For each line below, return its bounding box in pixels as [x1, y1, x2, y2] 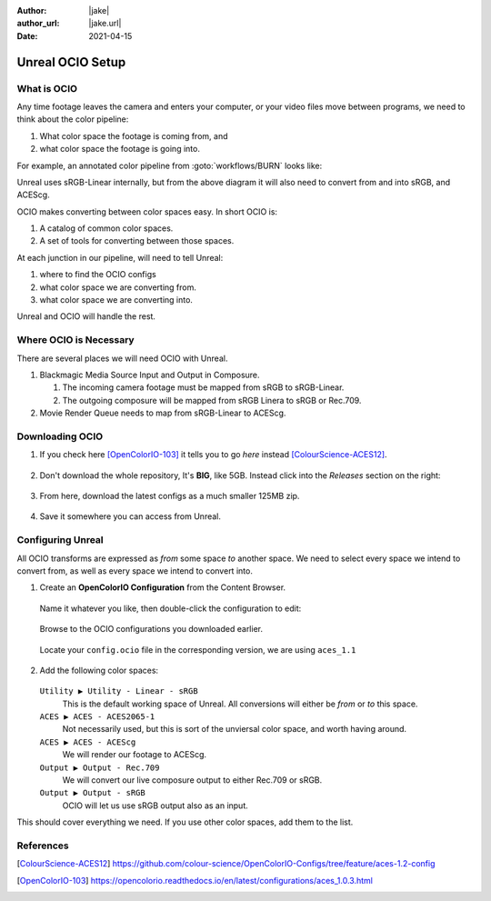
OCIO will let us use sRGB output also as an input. [62, 800, 249, 811]
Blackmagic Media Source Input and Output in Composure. [39, 369, 260, 380]
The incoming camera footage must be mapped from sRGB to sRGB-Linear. [62, 382, 345, 393]
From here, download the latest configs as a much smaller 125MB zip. [39, 491, 300, 502]
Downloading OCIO [16, 430, 104, 443]
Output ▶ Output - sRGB [39, 787, 145, 798]
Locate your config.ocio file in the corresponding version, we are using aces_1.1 [39, 644, 356, 655]
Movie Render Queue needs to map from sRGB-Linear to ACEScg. [39, 407, 286, 418]
